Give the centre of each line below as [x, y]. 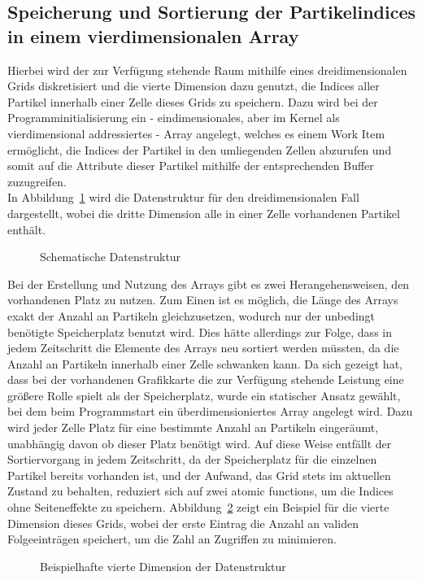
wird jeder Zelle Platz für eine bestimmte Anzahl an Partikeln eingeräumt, [193, 427]
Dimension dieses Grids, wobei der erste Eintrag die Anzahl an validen [183, 523]
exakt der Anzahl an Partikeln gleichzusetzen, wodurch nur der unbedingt [191, 315]
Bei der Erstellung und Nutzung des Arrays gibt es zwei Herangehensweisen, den [209, 283]
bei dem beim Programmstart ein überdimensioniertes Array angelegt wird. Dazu [210, 411]
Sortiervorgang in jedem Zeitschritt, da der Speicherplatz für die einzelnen [192, 459]
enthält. [27, 229]
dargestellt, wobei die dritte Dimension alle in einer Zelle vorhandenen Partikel [204, 213]
